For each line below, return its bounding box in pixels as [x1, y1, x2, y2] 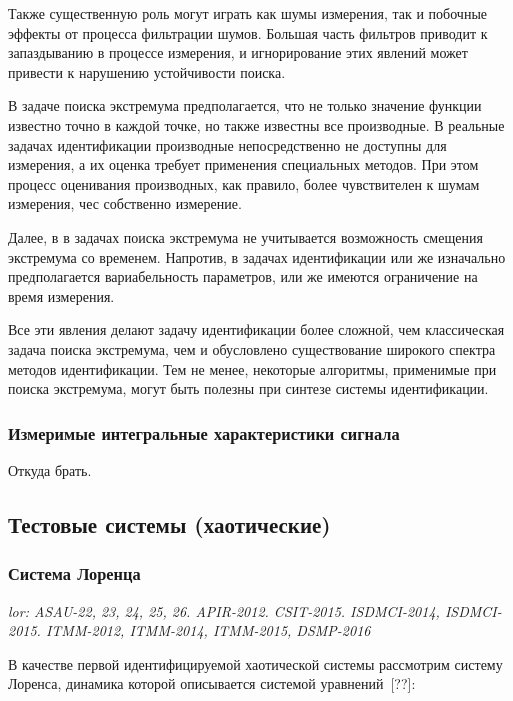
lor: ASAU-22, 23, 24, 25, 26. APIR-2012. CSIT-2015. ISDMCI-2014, [8, 600, 440, 621]
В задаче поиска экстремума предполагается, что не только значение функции [8, 95, 482, 116]
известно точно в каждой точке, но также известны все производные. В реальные [8, 114, 505, 135]
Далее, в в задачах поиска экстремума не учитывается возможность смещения [8, 226, 483, 247]
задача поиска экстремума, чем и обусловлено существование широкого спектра [8, 338, 496, 359]
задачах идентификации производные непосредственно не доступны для [8, 134, 447, 155]
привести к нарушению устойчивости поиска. [8, 61, 286, 82]
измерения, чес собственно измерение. [8, 193, 242, 214]
